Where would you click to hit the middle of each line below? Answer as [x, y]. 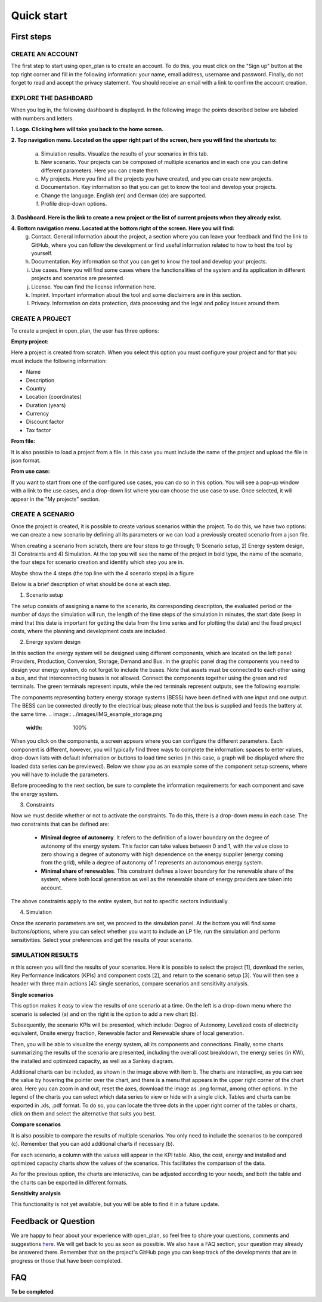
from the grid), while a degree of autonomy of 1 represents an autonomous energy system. [152, 863]
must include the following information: [59, 361]
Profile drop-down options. [74, 204]
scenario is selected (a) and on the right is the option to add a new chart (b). [105, 1014]
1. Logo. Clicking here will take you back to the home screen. [87, 129]
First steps [31, 37]
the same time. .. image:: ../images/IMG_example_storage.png [87, 714]
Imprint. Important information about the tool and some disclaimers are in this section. [137, 295]
